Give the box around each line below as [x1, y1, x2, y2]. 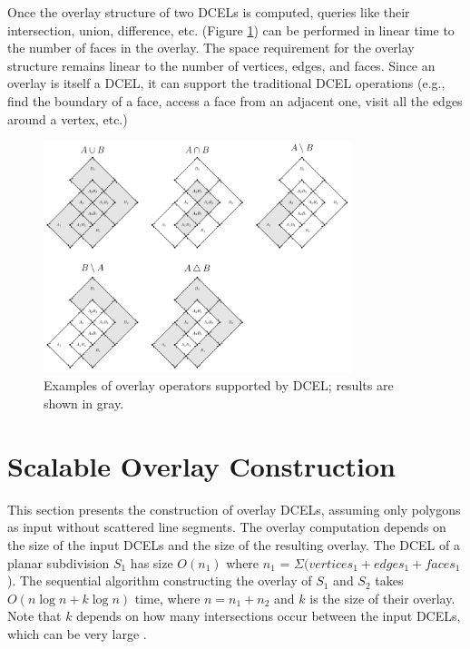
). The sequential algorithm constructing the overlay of [7, 571, 312, 590]
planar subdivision [7, 553, 110, 572]
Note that [7, 606, 62, 625]
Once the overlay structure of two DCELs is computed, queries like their [7, 3, 410, 21]
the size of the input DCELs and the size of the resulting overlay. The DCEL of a [7, 535, 460, 554]
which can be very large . [7, 624, 147, 643]
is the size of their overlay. [309, 588, 455, 607]
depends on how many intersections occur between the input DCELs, [76, 606, 461, 625]
